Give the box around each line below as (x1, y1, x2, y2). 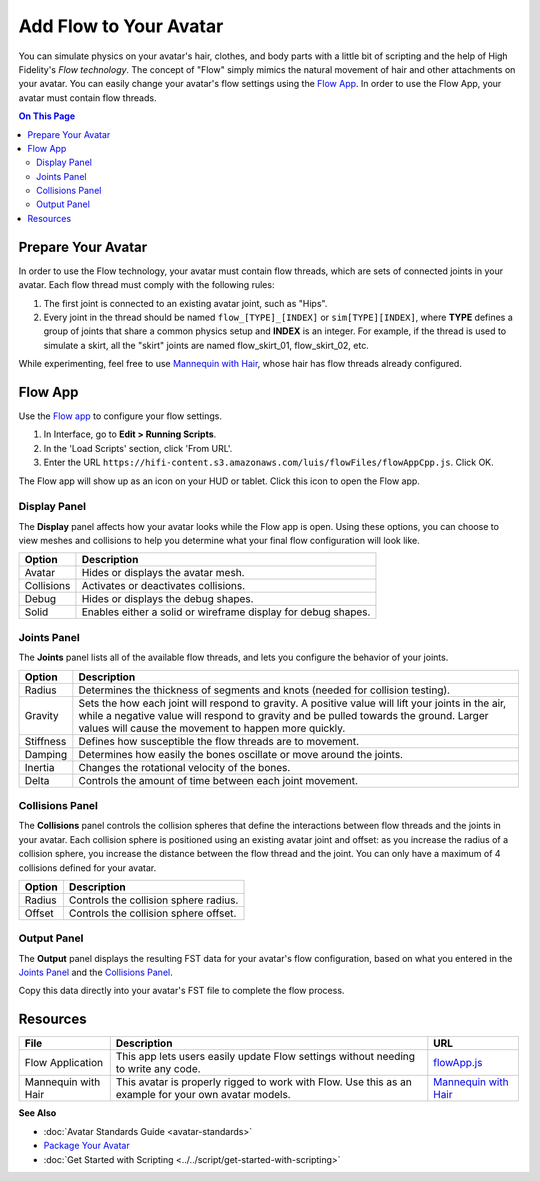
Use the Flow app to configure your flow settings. (18, 410, 222, 422)
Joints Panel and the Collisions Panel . (18, 966, 174, 979)
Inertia (24, 760, 55, 774)
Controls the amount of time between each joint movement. (78, 773, 359, 787)
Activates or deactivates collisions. (81, 579, 246, 593)
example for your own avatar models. (115, 1088, 291, 1102)
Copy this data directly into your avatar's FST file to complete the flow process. (18, 985, 345, 997)
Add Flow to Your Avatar (18, 15, 224, 37)
